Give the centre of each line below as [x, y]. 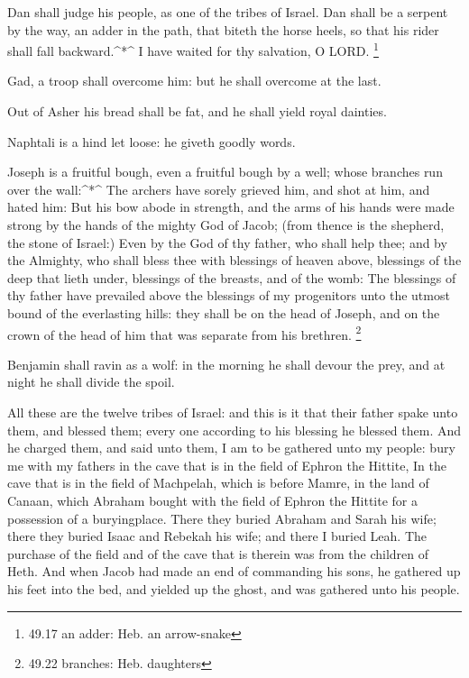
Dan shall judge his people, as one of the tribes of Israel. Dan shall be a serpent [228, 12]
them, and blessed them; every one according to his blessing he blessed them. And [234, 430]
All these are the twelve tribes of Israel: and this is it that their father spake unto [233, 412]
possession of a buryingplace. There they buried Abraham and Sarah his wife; [222, 518]
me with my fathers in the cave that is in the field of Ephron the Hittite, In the [227, 465]
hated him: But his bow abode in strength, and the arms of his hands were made [231, 207]
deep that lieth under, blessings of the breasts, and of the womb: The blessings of [232, 277]
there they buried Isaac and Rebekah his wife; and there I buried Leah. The [217, 536]
